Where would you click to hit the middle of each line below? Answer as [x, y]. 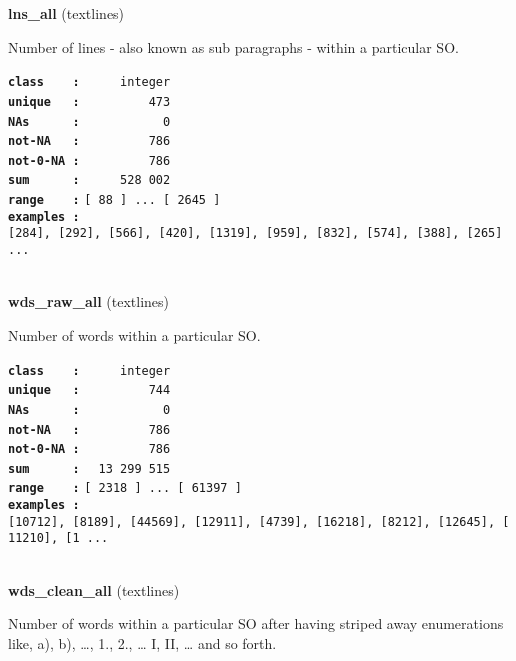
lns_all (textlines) [66, 13]
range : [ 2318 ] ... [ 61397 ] [125, 488]
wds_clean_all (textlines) [94, 589]
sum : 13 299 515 [89, 468]
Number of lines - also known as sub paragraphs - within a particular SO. [233, 46]
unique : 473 [89, 101]
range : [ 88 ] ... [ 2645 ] [114, 200]
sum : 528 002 [89, 180]
